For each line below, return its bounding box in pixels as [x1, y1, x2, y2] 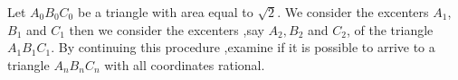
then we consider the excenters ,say [69, 20, 264, 39]
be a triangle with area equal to [77, 3, 253, 21]
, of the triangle [346, 20, 434, 39]
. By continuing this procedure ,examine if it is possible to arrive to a [51, 38, 435, 57]
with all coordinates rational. [104, 55, 265, 74]
